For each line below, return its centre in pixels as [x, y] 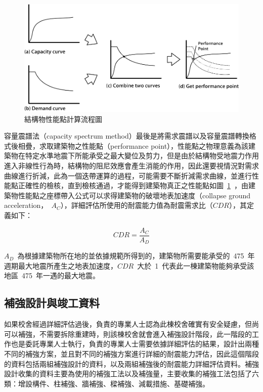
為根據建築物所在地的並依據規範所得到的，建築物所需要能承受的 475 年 [136, 256]
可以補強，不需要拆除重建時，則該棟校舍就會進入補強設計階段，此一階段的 [128, 334]
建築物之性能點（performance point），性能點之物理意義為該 [151, 145]
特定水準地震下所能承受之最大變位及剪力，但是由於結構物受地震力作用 [142, 156]
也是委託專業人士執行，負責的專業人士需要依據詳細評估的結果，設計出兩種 [135, 344]
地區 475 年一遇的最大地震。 [52, 275]
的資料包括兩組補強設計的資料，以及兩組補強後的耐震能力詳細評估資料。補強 [131, 363]
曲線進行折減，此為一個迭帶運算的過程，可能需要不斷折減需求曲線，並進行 [128, 175]
